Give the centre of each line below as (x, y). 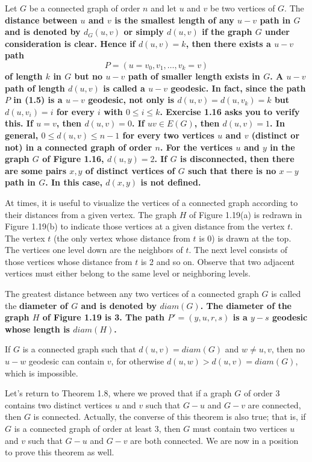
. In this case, (74, 182)
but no (89, 76)
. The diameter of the (246, 305)
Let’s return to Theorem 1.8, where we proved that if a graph (118, 393)
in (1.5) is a (38, 100)
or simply (144, 32)
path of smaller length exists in (194, 76)
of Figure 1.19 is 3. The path (103, 317)
